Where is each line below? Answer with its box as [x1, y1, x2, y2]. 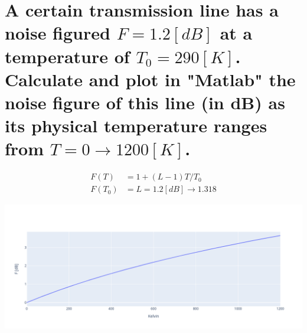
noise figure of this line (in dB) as [5, 90, 285, 114]
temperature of [5, 44, 130, 68]
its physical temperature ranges [5, 113, 267, 138]
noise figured [5, 21, 110, 45]
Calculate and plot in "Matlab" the [5, 67, 296, 91]
